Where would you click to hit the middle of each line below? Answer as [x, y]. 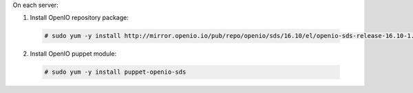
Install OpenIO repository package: [79, 18]
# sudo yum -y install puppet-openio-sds [115, 72]
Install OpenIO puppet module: [73, 54]
